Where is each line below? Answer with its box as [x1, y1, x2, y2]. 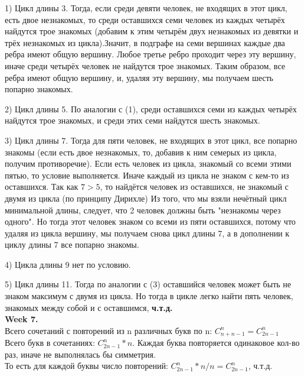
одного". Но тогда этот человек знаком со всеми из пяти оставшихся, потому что [5, 215, 296, 228]
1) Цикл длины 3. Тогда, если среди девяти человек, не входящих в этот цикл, [5, 2, 287, 14]
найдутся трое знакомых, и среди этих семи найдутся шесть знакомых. [5, 114, 260, 127]
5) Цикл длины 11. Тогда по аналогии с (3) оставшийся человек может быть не [5, 278, 292, 290]
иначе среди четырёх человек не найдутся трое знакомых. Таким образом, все [5, 59, 285, 72]
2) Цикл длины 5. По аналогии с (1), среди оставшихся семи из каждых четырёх [5, 102, 297, 115]
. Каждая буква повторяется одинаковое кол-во [132, 336, 300, 349]
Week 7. [5, 313, 38, 325]
